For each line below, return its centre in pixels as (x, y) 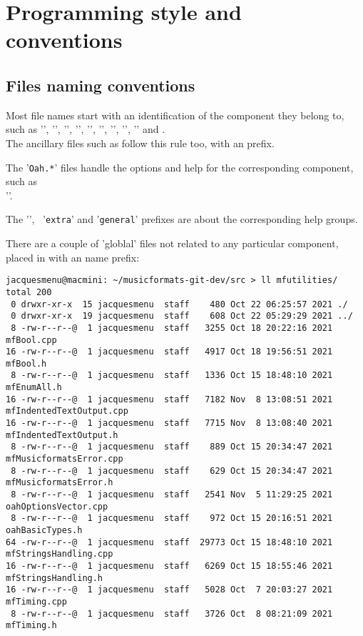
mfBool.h (26, 363)
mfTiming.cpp (36, 601)
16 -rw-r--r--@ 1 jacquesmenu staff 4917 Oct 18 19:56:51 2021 (169, 352)
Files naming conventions (101, 85)
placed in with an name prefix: (73, 257)
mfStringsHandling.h (55, 578)
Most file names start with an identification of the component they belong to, (175, 115)
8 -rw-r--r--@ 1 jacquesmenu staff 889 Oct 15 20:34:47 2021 (172, 447)
